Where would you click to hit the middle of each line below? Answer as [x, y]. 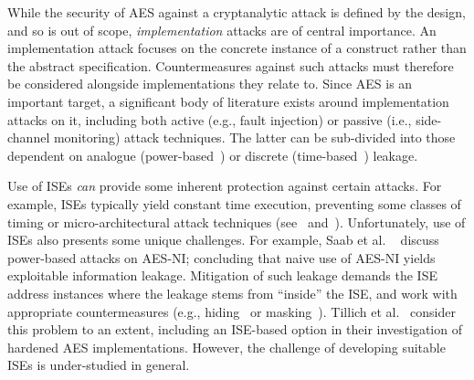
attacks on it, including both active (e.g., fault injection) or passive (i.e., [210, 119]
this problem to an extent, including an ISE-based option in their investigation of [235, 329]
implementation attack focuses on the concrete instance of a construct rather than [237, 48]
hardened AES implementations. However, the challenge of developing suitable [226, 347]
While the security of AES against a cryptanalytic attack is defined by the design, [237, 12]
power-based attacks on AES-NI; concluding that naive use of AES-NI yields [221, 257]
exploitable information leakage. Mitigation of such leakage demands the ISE [222, 275]
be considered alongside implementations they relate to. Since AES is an [210, 84]
